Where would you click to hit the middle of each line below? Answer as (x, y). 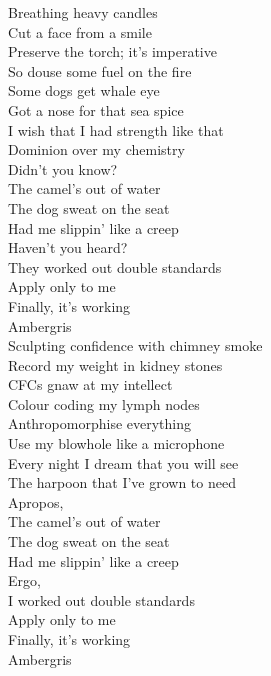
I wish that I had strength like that (116, 129)
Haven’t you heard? (68, 247)
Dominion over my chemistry (96, 149)
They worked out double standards (115, 266)
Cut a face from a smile (80, 31)
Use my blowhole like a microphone (116, 443)
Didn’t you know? (63, 168)
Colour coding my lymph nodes (104, 403)
